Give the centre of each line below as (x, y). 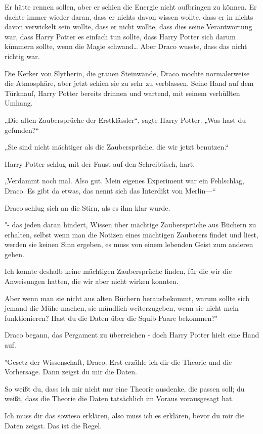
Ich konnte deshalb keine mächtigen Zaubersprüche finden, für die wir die (118, 271)
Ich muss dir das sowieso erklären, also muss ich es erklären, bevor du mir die (125, 415)
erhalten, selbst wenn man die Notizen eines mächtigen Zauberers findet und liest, (131, 234)
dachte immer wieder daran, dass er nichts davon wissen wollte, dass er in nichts (129, 16)
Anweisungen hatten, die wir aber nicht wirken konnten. (92, 281)
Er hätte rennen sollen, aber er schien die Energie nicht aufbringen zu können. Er (131, 7)
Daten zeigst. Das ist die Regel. (53, 425)
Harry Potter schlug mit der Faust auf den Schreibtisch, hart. (100, 163)
